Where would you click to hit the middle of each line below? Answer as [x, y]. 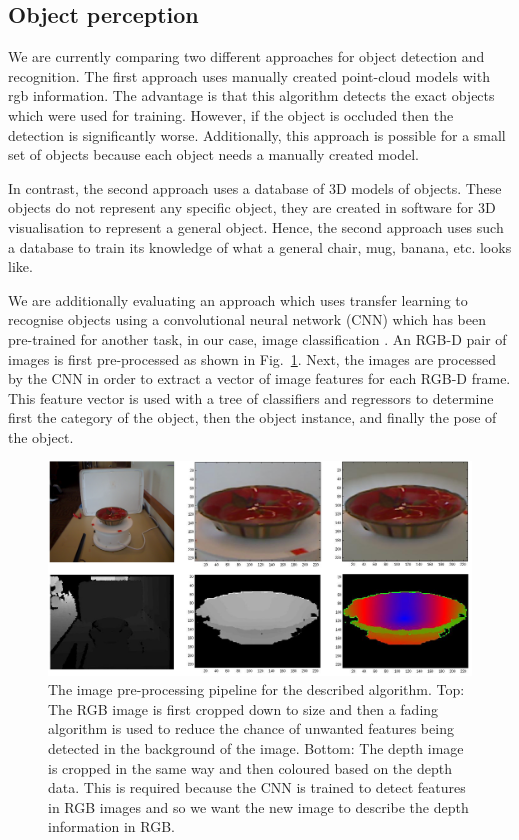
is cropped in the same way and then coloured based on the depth [250, 767]
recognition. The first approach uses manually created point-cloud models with [249, 75]
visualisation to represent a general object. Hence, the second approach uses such [256, 226]
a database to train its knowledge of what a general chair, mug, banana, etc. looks [260, 246]
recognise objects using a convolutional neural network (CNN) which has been [247, 319]
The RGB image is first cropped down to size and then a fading [243, 708]
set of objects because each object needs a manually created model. [213, 154]
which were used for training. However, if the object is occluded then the [231, 114]
